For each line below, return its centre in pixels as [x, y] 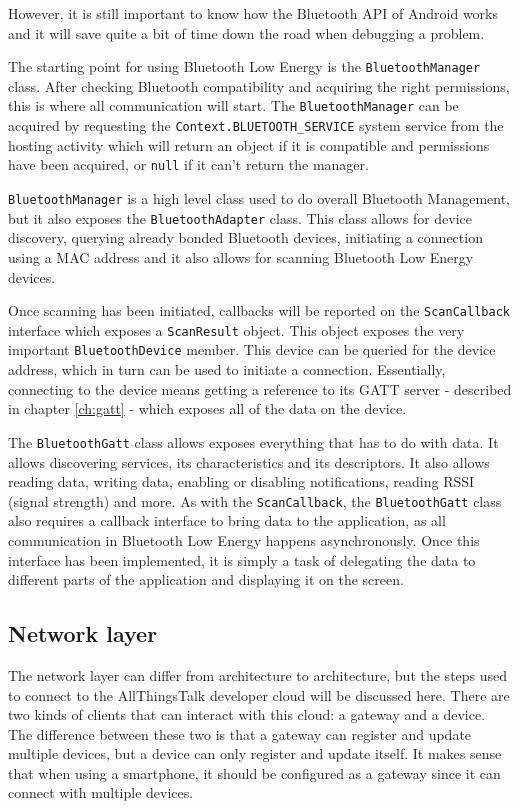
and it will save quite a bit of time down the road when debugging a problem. [246, 32]
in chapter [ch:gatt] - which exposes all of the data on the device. [207, 408]
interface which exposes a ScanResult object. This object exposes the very [236, 329]
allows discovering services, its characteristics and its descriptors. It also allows [249, 461]
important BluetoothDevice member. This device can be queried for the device [252, 349]
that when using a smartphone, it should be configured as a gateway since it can [254, 772]
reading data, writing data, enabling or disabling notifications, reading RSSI [241, 481]
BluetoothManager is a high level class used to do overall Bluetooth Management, [259, 198]
